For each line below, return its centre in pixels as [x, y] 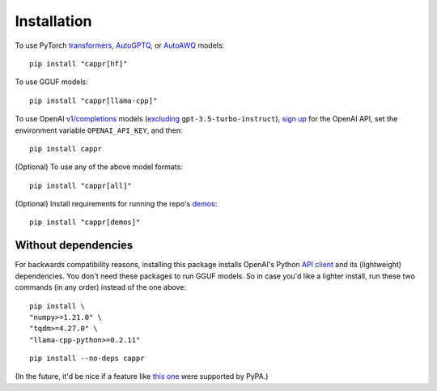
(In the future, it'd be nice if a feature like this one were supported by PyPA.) [142, 376]
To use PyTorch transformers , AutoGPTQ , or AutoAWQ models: [120, 45]
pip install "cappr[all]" [81, 185]
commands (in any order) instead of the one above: [100, 287]
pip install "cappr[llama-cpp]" [93, 100]
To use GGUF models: [51, 82]
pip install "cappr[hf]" [78, 64]
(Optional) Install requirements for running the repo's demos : [116, 204]
